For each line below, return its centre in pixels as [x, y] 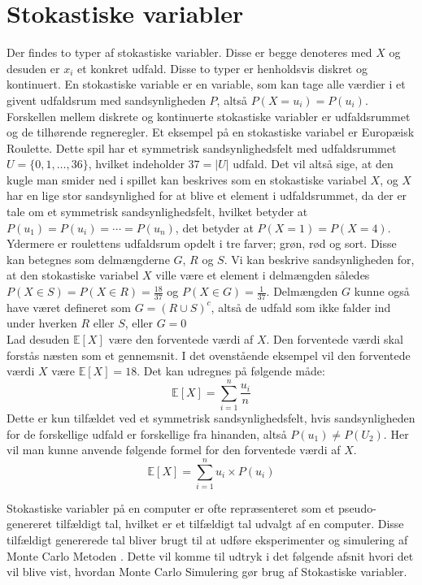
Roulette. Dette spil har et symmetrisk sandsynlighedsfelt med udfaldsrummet [202, 147]
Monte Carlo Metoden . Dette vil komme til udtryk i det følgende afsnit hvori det [210, 555]
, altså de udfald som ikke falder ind [301, 307]
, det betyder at [214, 227]
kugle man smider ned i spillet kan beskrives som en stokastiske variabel [187, 179]
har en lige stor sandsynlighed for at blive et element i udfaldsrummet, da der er [207, 195]
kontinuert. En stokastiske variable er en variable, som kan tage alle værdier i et [206, 84]
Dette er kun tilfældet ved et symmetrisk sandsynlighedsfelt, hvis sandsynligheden [211, 417]
